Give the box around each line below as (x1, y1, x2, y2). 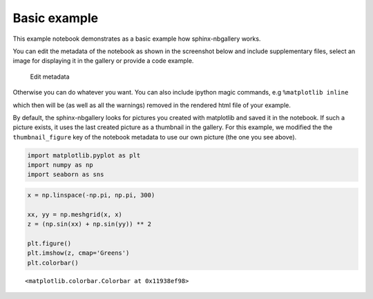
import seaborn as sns (27, 171, 104, 179)
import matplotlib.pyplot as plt (27, 151, 141, 159)
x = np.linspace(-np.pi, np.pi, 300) (27, 191, 155, 200)
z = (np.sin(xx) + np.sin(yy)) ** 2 (27, 220, 152, 228)
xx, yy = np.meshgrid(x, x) (27, 211, 122, 218)
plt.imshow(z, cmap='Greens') (27, 249, 130, 257)
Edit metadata (30, 73, 70, 81)
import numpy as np (27, 161, 93, 169)
